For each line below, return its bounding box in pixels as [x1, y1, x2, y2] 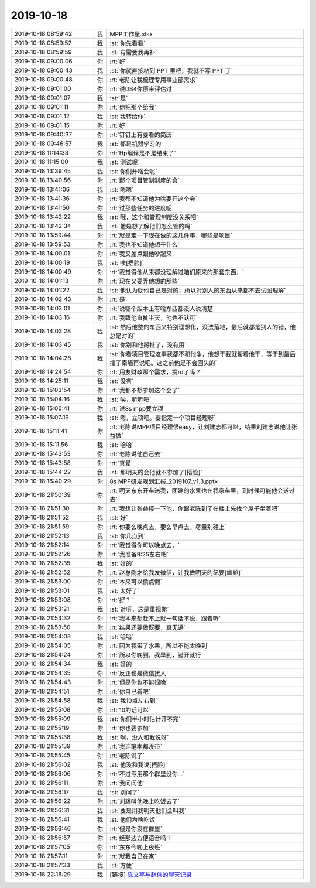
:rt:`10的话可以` [109, 706, 151, 714]
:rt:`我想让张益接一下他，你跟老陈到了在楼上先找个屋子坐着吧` [109, 504, 280, 513]
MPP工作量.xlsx [109, 30, 153, 38]
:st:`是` [109, 94, 128, 102]
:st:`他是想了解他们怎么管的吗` [109, 222, 193, 230]
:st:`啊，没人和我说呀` [109, 733, 169, 741]
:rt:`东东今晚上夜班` [109, 843, 163, 851]
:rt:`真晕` [109, 459, 133, 467]
